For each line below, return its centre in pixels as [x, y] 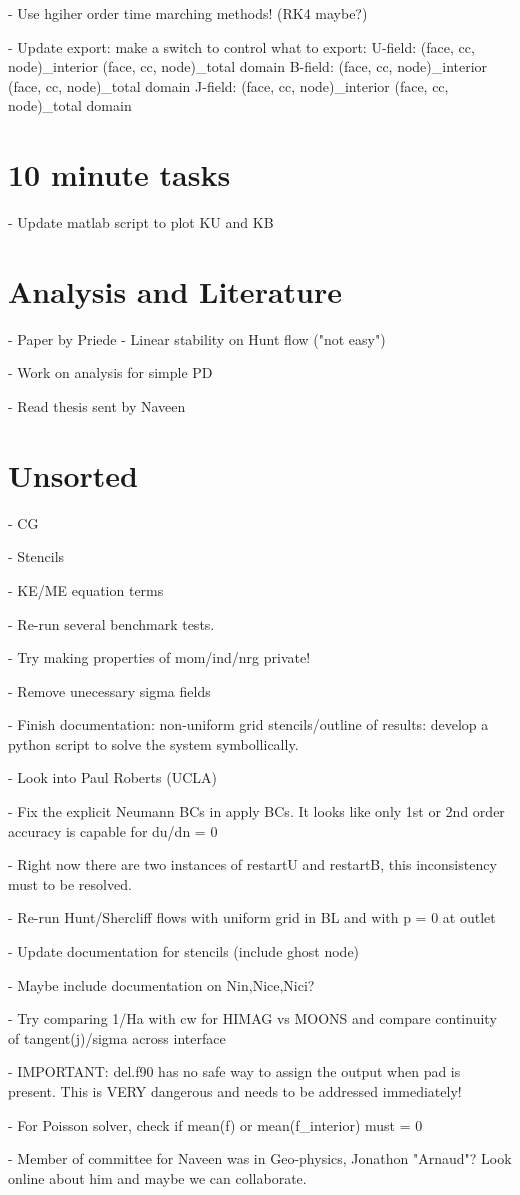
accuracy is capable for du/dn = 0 [113, 830]
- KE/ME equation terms [86, 589]
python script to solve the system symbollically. [153, 743]
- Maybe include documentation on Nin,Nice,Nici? [161, 984]
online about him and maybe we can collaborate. [157, 1177]
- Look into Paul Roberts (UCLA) [112, 777]
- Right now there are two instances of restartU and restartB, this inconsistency [252, 864]
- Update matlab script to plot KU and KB [141, 222]
